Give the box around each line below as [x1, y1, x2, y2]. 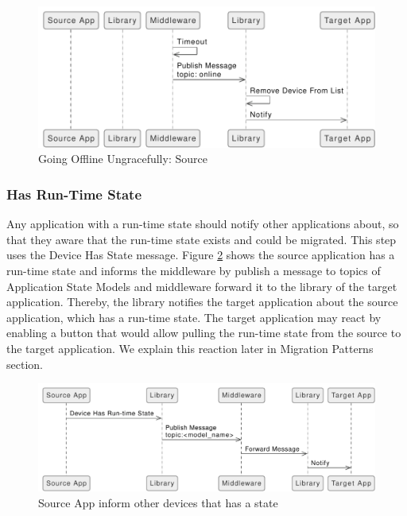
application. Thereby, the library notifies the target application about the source [6, 293, 398, 310]
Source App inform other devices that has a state [38, 494, 278, 510]
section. [6, 355, 43, 372]
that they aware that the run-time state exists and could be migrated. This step [6, 231, 397, 247]
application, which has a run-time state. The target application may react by [6, 308, 382, 325]
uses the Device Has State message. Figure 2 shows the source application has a [6, 246, 395, 263]
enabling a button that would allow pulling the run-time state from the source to [6, 324, 401, 341]
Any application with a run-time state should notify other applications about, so [6, 215, 399, 232]
